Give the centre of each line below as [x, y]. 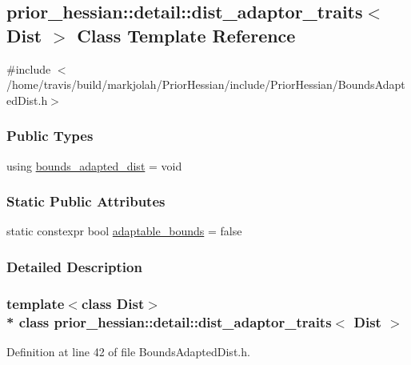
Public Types [50, 136]
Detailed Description [74, 266]
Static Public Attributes [86, 201]
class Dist [113, 303]
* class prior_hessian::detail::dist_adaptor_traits [169, 321]
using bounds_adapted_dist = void [94, 165]
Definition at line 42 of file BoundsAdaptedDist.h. [128, 351]
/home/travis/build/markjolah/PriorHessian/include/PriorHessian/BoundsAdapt [206, 84]
